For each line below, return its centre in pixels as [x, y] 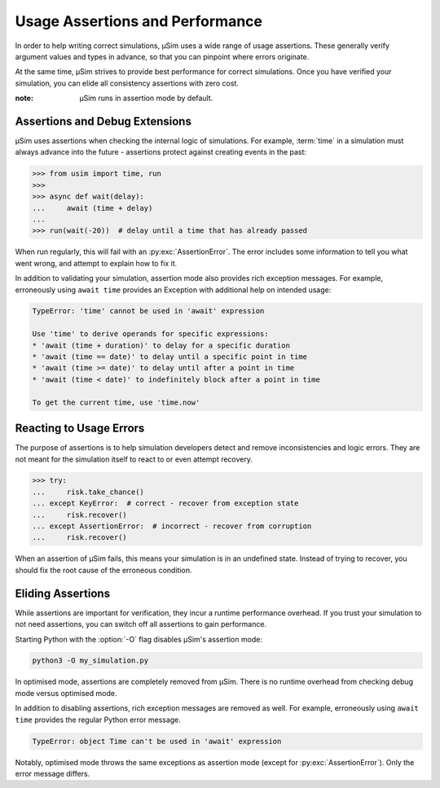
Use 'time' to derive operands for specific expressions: [150, 334]
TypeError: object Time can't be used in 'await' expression [157, 741]
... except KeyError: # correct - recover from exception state [165, 503]
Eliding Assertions [62, 593]
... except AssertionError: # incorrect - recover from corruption [172, 526]
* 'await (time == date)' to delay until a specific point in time [170, 357]
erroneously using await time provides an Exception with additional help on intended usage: [173, 290]
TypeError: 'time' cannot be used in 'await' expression [148, 311]
